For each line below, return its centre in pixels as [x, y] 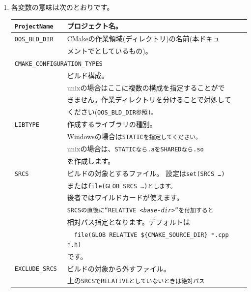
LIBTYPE [27, 125]
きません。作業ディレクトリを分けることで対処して [149, 100]
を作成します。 [91, 161]
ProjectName [34, 27]
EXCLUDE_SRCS [36, 269]
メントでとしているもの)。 [110, 50]
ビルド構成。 [88, 75]
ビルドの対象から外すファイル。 [119, 268]
